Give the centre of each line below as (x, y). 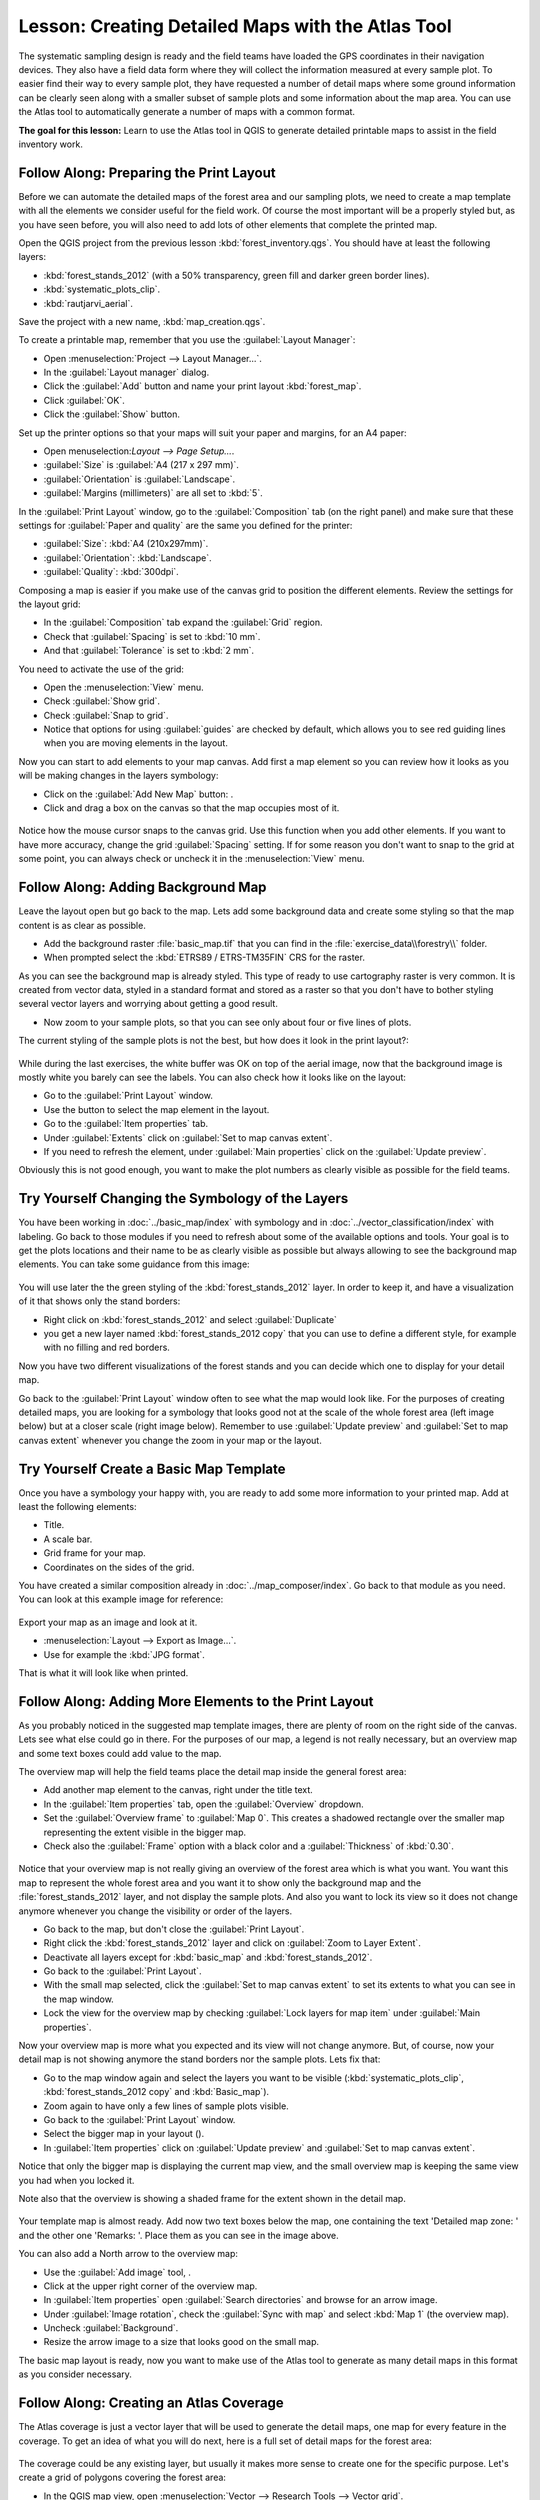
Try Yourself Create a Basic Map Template (152, 1468)
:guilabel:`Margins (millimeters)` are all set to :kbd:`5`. (153, 493)
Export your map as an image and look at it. (108, 1622)
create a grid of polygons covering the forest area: (122, 2477)
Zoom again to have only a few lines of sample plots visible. (166, 2106)
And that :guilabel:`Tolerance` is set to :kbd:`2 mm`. (149, 651)
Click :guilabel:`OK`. (84, 400)
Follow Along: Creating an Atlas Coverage (151, 2403)
